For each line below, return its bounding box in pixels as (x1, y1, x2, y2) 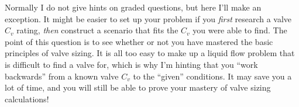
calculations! (5, 92, 49, 105)
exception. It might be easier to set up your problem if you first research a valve (5, 12, 292, 25)
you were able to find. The (193, 24, 287, 36)
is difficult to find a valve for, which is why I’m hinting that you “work (5, 58, 258, 70)
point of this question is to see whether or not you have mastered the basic (5, 35, 273, 47)
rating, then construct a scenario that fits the (16, 24, 178, 36)
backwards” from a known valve (5, 70, 119, 82)
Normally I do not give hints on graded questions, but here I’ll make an (5, 1, 262, 13)
